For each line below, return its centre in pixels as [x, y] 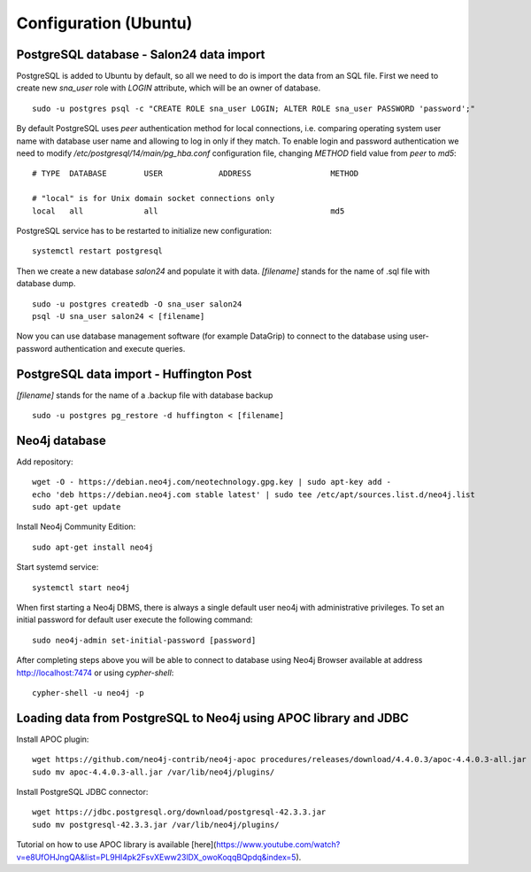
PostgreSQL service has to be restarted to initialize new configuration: [144, 230]
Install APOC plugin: [53, 739]
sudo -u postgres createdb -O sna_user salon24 [137, 304]
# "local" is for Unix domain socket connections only [154, 199]
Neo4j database [61, 440]
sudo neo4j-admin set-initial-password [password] [144, 640]
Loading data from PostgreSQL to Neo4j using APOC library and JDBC [212, 718]
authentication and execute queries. [120, 348]
